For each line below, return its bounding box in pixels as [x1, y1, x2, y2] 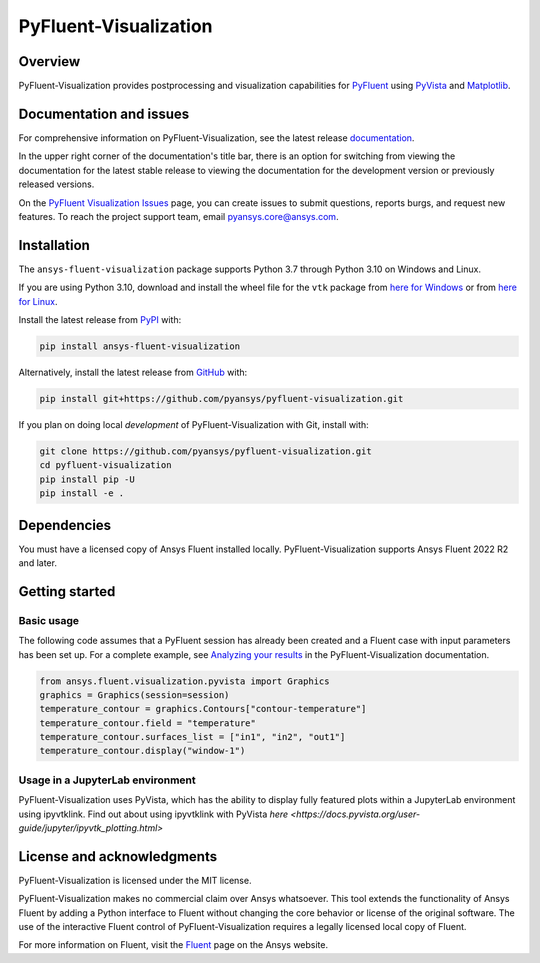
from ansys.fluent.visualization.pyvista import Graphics [39, 675, 330, 687]
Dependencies [18, 516, 112, 534]
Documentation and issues [18, 105, 190, 122]
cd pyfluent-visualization [39, 460, 172, 471]
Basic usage [18, 613, 80, 627]
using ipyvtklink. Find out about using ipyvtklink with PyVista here [18, 808, 289, 820]
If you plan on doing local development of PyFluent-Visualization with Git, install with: [18, 418, 369, 430]
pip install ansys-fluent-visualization [39, 340, 240, 352]
